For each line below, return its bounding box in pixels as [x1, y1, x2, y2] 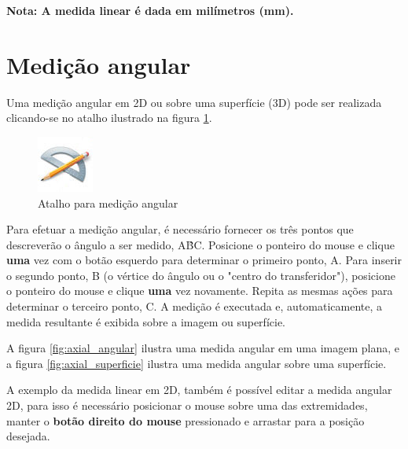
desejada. [6, 428, 50, 444]
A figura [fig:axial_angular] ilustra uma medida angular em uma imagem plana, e [6, 340, 400, 356]
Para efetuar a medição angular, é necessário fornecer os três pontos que [6, 221, 354, 237]
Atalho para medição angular [38, 194, 178, 211]
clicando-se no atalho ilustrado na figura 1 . [6, 109, 212, 126]
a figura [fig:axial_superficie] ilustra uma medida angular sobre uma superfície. [6, 355, 387, 371]
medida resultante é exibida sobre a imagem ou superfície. [6, 313, 285, 329]
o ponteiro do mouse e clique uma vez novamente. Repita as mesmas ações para [6, 282, 393, 299]
